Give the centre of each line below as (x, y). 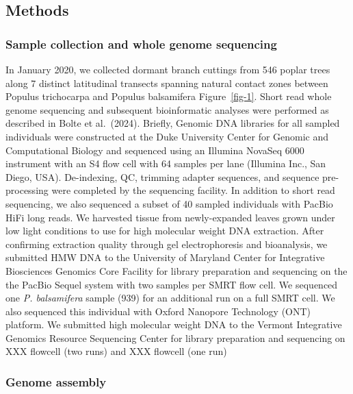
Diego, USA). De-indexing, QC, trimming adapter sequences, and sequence (162, 176)
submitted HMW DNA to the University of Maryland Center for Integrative (165, 257)
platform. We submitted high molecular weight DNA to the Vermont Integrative (174, 324)
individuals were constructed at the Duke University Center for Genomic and (167, 136)
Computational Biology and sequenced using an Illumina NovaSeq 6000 (155, 150)
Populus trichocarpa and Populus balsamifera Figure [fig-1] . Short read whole (169, 96)
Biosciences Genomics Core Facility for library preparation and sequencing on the (176, 270)
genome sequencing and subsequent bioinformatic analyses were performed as (167, 109)
